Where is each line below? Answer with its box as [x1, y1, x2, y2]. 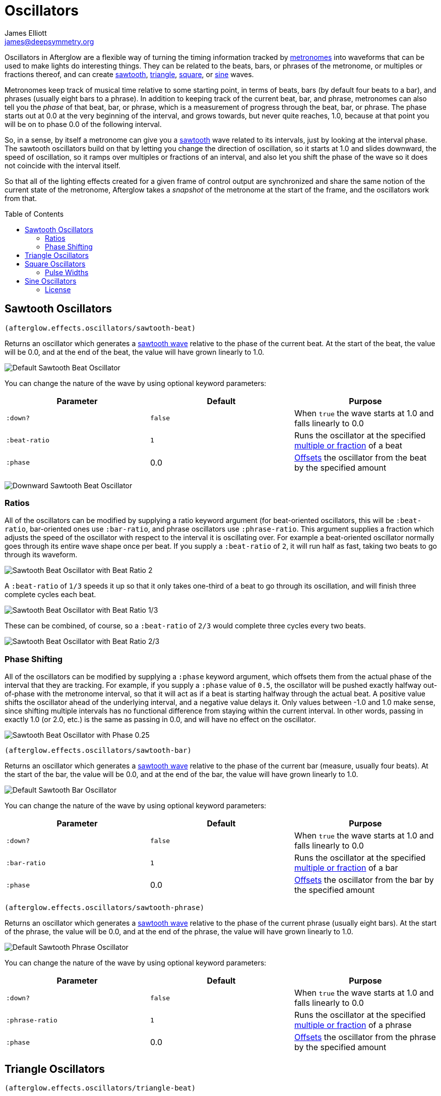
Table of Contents [5, 209, 64, 218]
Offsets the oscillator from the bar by [294, 875, 434, 885]
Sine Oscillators [25, 276, 77, 285]
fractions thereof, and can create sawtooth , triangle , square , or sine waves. [5, 70, 254, 79]
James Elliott [5, 28, 47, 37]
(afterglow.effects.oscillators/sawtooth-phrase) [5, 904, 205, 912]
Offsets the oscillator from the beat [294, 452, 427, 463]
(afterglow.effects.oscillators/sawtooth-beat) [5, 324, 196, 332]
